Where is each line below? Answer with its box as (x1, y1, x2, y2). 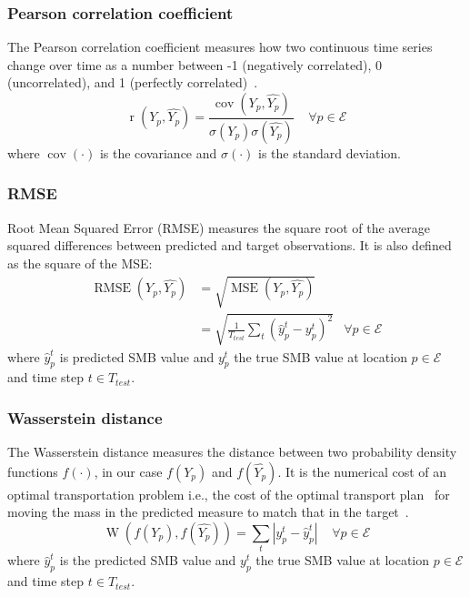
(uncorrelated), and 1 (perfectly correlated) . (7, 73, 258, 92)
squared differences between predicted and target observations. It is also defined (7, 236, 452, 255)
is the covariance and (99, 143, 217, 162)
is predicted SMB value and (59, 347, 215, 366)
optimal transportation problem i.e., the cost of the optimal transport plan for (7, 484, 450, 503)
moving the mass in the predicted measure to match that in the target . (7, 502, 409, 521)
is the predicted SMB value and (59, 551, 236, 570)
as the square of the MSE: (7, 253, 153, 272)
